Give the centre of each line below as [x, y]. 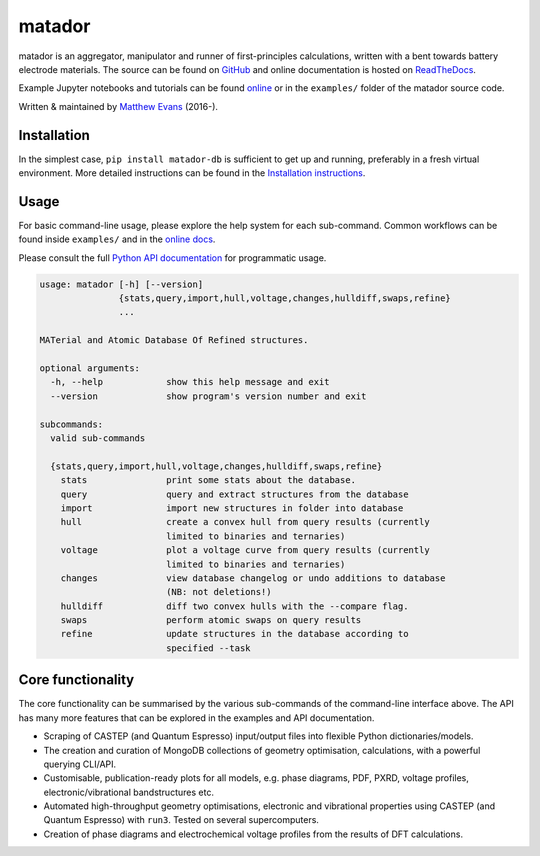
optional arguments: [89, 368]
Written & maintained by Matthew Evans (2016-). [118, 106]
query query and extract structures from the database [234, 494]
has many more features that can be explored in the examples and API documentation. [196, 717]
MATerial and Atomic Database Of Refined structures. [174, 340]
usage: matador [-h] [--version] [121, 284]
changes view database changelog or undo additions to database [253, 578]
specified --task [208, 648]
